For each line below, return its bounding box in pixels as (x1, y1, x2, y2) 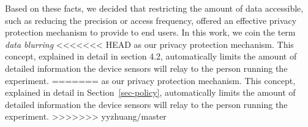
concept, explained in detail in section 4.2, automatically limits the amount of (5, 50, 297, 63)
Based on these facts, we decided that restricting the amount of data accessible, (5, 2, 304, 14)
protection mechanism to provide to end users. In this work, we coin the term (5, 26, 296, 39)
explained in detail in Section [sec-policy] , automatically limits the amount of (5, 86, 296, 99)
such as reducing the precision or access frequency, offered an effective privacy (5, 13, 297, 26)
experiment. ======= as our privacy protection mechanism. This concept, (5, 74, 296, 87)
